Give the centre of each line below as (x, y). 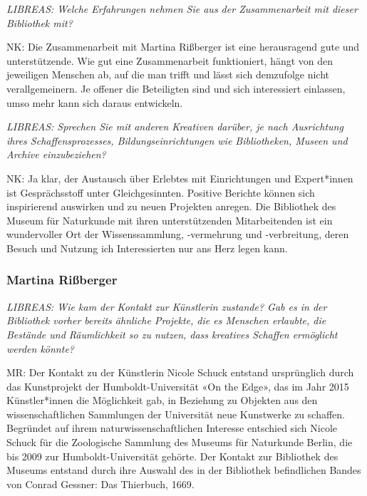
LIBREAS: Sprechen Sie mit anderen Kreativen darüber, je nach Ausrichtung (175, 126)
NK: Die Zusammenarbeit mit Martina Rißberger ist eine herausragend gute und (183, 47)
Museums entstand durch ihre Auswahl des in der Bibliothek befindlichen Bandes (184, 470)
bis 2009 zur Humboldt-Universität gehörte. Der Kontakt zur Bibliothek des (172, 456)
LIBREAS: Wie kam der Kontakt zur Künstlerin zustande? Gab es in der (167, 306)
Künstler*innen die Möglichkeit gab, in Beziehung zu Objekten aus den (162, 400)
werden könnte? (40, 348)
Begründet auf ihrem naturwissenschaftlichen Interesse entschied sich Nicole (172, 428)
